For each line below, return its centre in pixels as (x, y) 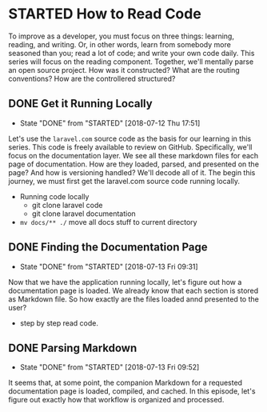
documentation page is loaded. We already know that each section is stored (133, 290)
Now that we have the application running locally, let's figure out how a (125, 282)
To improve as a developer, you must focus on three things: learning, (121, 36)
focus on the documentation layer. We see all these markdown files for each (133, 155)
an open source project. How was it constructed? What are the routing (124, 70)
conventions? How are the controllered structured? (92, 78)
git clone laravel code (67, 205)
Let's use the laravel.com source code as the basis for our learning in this (130, 138)
